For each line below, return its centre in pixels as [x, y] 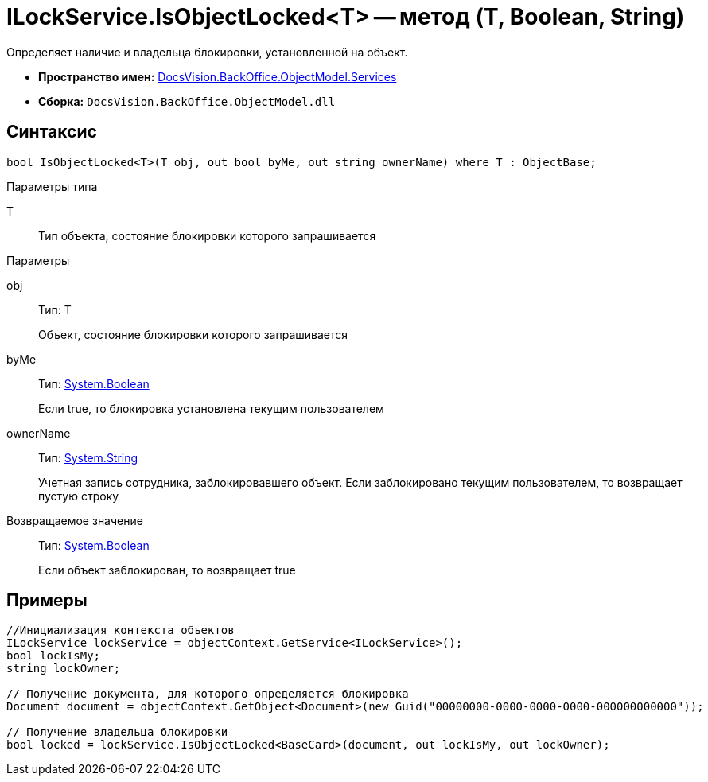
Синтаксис [52, 132]
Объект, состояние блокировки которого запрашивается [193, 334]
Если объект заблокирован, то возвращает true [167, 570]
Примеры [47, 601]
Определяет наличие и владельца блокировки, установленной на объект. [207, 52]
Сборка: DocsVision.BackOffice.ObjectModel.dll [187, 101]
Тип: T [55, 309]
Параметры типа [52, 186]
